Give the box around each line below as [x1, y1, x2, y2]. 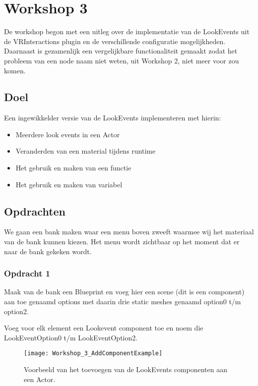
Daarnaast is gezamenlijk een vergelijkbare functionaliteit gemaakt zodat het [4, 46, 238, 56]
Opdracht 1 [4, 267, 51, 279]
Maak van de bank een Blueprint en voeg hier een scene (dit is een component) [4, 286, 245, 297]
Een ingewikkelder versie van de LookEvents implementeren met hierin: [4, 112, 221, 123]
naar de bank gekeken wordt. [4, 246, 92, 256]
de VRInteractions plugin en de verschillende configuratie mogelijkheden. [4, 36, 226, 46]
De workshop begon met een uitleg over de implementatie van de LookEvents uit [4, 26, 250, 37]
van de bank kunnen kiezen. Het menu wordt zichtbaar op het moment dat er [4, 236, 240, 247]
